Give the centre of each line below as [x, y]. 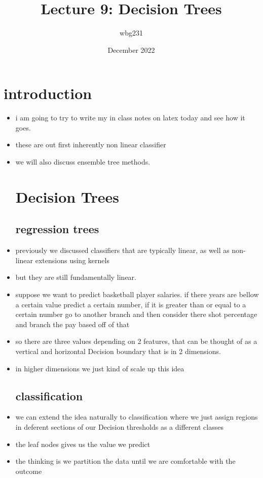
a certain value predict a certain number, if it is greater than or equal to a [131, 304]
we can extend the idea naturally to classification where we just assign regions [137, 417]
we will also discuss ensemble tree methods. [83, 162]
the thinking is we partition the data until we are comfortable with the [125, 461]
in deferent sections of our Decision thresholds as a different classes [119, 426]
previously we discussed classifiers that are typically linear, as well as [122, 250]
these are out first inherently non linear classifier [91, 145]
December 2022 [131, 50]
